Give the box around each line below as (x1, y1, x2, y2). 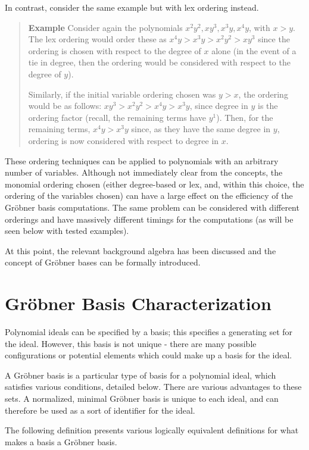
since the (258, 33, 290, 45)
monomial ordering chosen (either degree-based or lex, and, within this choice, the (5, 177, 304, 190)
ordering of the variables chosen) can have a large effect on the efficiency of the (5, 189, 293, 202)
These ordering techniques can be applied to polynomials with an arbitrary (5, 154, 279, 167)
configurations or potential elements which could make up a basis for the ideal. (5, 349, 292, 361)
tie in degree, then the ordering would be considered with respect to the (28, 56, 291, 68)
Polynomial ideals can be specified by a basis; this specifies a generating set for (5, 326, 293, 337)
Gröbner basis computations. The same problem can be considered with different (5, 201, 299, 213)
